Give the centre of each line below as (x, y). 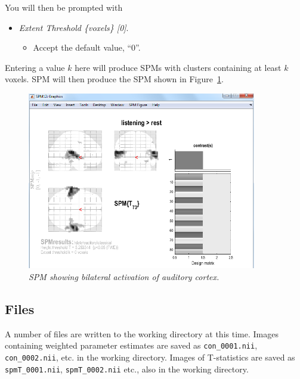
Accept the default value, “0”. (87, 47)
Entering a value (35, 67)
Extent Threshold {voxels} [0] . (74, 27)
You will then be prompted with (64, 7)
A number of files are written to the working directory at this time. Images (142, 333)
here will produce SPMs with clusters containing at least (178, 67)
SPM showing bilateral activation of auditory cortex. (124, 276)
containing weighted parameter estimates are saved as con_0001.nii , (131, 345)
